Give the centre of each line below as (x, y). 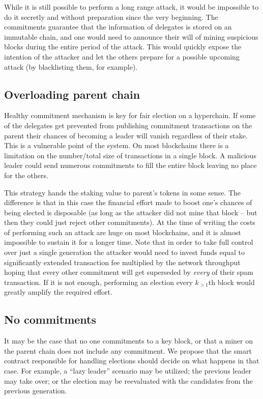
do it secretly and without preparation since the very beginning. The (111, 17)
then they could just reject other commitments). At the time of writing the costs (130, 222)
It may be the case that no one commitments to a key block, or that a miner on (128, 341)
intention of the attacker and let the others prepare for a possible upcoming (122, 56)
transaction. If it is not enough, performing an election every (98, 282)
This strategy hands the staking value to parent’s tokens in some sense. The (123, 192)
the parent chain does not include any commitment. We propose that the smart (128, 350)
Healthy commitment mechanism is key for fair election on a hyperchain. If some (130, 115)
